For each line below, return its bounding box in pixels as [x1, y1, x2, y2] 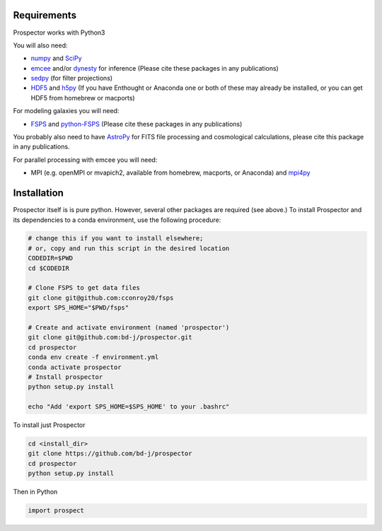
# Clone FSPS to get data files [28, 284, 141, 292]
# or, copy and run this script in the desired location [28, 244, 230, 252]
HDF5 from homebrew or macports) [30, 93, 135, 102]
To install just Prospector [13, 421, 86, 429]
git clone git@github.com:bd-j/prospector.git [28, 333, 192, 342]
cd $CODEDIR [28, 264, 70, 272]
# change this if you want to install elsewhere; [28, 234, 204, 243]
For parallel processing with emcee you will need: [13, 156, 158, 164]
